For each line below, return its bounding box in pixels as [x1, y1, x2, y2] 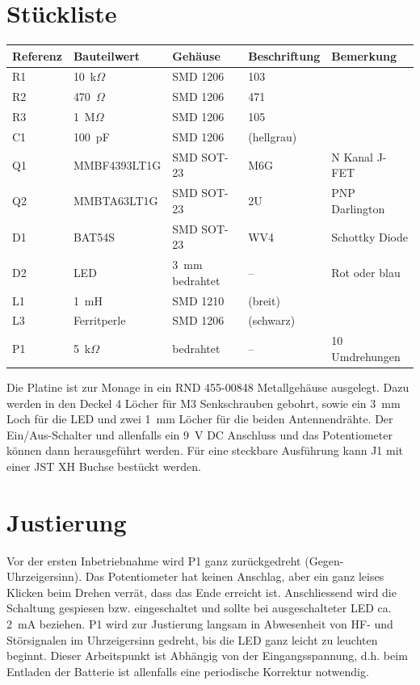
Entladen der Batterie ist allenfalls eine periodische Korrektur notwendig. [6, 662, 369, 679]
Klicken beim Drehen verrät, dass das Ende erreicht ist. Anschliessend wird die [6, 583, 397, 600]
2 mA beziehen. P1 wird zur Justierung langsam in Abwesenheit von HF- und [6, 616, 393, 632]
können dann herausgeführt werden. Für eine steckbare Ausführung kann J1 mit [6, 442, 404, 459]
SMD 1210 [172, 292, 225, 309]
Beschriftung [248, 47, 321, 64]
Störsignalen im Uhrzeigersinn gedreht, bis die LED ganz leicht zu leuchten [6, 631, 378, 648]
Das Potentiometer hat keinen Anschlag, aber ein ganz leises [85, 568, 384, 585]
